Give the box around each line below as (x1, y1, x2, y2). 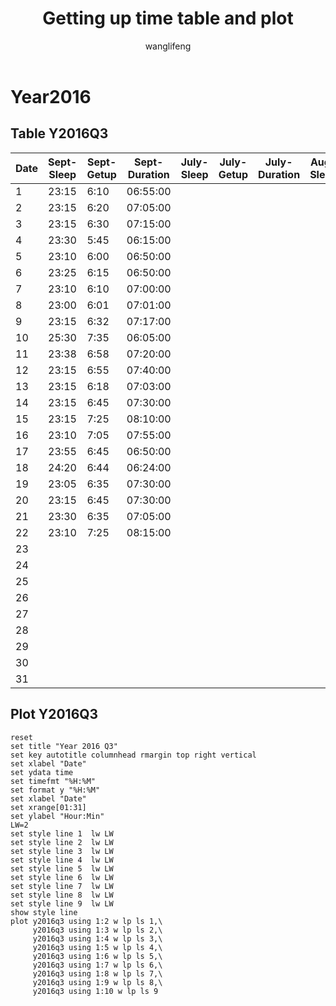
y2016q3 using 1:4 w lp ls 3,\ (32, 933, 163, 944)
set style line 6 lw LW (10, 872, 114, 882)
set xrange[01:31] (10, 802, 87, 812)
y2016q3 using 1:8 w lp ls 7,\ (32, 968, 163, 979)
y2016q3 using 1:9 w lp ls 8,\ (32, 977, 163, 987)
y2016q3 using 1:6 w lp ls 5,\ (32, 951, 163, 961)
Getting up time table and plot (42, 7, 294, 30)
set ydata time (10, 767, 74, 777)
